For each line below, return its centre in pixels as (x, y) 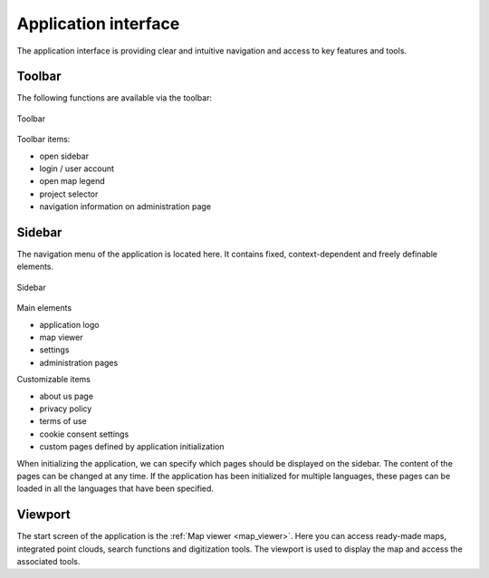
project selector (69, 194)
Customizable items (53, 380)
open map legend (72, 181)
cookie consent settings (84, 434)
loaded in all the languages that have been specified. (115, 488)
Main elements (44, 308)
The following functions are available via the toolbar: (115, 98)
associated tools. (48, 562)
